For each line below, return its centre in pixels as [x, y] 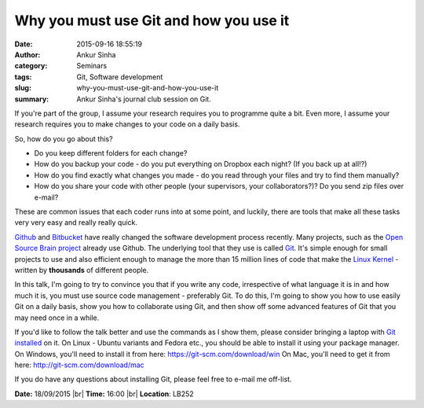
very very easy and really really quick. [76, 222]
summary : [32, 99]
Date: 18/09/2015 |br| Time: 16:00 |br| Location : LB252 [104, 394]
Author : [27, 54]
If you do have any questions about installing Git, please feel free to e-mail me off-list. [153, 379]
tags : [23, 77]
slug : [23, 88]
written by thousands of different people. [82, 270]
